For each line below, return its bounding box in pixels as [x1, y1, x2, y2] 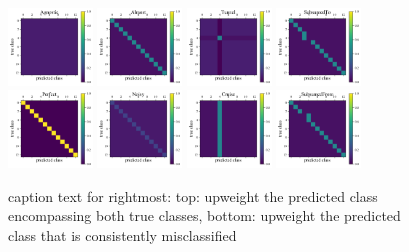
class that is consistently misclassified [8, 224, 237, 245]
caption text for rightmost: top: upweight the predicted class [8, 185, 378, 206]
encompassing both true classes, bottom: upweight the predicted [8, 205, 401, 226]
